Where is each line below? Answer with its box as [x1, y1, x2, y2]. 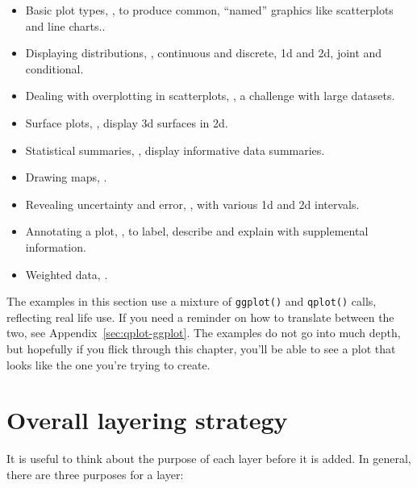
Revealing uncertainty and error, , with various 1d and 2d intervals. [25, 195, 360, 212]
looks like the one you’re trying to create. [6, 356, 211, 373]
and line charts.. [25, 17, 106, 34]
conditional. [25, 60, 84, 77]
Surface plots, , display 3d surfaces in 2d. [25, 114, 228, 131]
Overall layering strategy [6, 403, 288, 436]
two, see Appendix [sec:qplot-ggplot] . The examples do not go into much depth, [6, 324, 401, 341]
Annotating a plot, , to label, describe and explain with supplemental [25, 223, 369, 240]
